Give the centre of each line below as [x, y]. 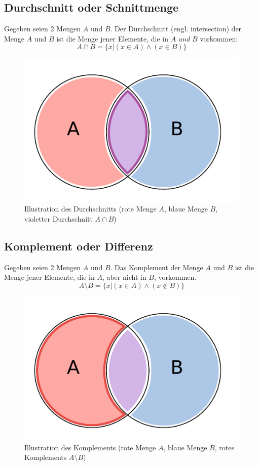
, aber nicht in [124, 277]
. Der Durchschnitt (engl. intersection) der [176, 29]
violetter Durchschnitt [59, 218]
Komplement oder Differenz [79, 246]
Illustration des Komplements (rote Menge [90, 447]
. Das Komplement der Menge [157, 267]
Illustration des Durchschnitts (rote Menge [90, 209]
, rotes [224, 447]
